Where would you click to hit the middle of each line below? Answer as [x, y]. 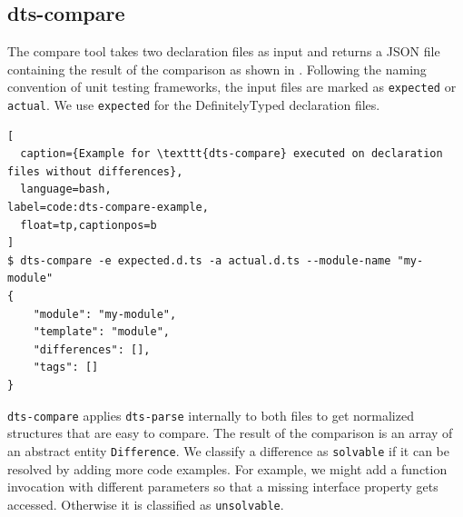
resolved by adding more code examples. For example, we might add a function [227, 468]
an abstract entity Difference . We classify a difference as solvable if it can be [229, 450]
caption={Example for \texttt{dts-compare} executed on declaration [231, 154]
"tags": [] [66, 368]
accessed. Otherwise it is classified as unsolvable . [146, 504]
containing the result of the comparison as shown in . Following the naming [217, 69]
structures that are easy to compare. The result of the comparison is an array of [230, 433]
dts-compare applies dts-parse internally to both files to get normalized [211, 415]
